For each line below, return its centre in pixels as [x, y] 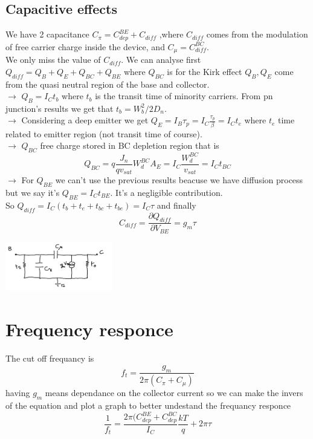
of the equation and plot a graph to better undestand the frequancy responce [148, 405]
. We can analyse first [161, 60]
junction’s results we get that [60, 108]
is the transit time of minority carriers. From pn [184, 96]
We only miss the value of [53, 60]
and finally [176, 205]
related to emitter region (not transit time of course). [104, 133]
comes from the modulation [257, 34]
